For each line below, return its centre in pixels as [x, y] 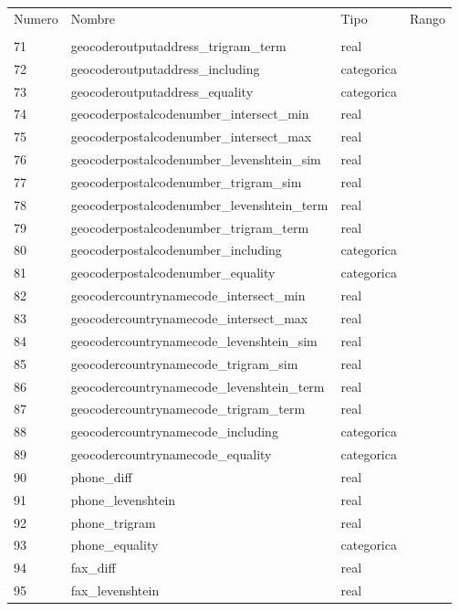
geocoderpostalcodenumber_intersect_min [190, 114]
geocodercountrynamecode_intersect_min [188, 295]
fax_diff [93, 568]
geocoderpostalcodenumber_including [176, 250]
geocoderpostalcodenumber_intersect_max [191, 137]
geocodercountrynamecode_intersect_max [189, 317]
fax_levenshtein [115, 590]
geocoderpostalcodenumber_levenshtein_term [199, 204]
